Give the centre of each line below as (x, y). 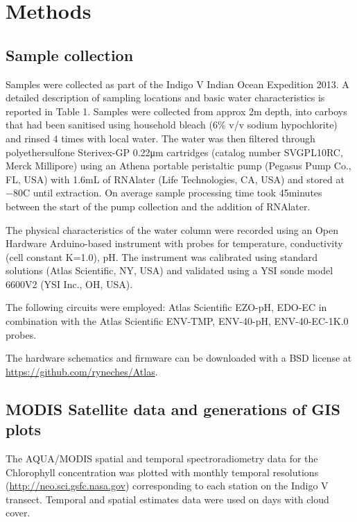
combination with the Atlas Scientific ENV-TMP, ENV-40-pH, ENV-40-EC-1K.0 (177, 321)
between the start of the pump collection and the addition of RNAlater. (158, 206)
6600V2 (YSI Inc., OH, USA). (69, 284)
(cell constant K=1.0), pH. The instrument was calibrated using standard (162, 256)
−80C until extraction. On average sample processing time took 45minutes (164, 193)
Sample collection (70, 54)
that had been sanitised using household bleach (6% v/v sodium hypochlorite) (172, 125)
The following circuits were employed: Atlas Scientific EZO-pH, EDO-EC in (166, 307)
